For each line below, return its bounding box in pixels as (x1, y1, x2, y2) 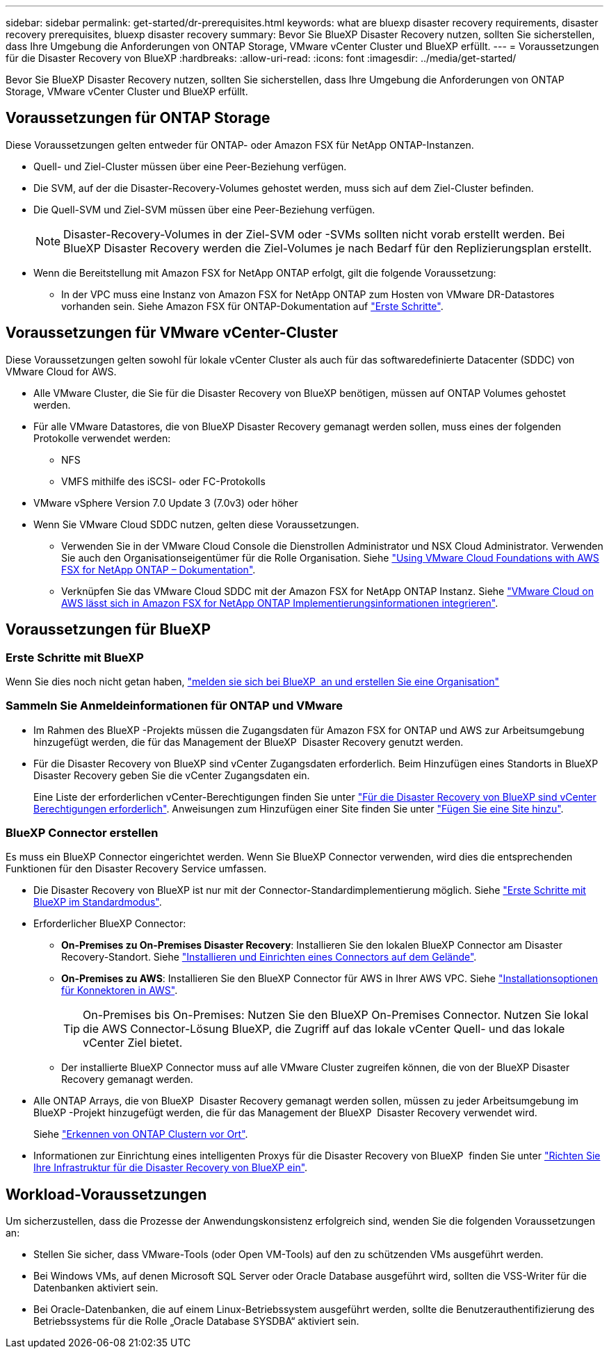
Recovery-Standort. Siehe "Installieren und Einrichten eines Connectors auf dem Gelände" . (61, 951, 477, 963)
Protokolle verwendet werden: (33, 432, 171, 444)
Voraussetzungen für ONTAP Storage (6, 109, 270, 127)
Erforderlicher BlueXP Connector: (33, 917, 186, 930)
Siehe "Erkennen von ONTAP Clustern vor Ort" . (33, 1128, 248, 1141)
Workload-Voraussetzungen (6, 1185, 207, 1203)
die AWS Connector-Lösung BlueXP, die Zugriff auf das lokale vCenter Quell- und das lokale (83, 1022, 565, 1036)
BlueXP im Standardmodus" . (33, 896, 162, 908)
